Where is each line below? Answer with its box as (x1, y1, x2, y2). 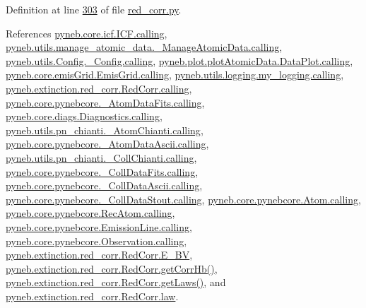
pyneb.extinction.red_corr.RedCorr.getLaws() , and (6, 275, 226, 290)
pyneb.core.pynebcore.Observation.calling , (6, 233, 187, 248)
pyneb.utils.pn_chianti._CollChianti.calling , (6, 150, 197, 165)
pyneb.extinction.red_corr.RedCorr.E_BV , (6, 247, 193, 262)
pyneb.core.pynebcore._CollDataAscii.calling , (6, 178, 203, 193)
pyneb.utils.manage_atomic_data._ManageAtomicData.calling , (6, 40, 283, 54)
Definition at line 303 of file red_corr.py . (6, 2, 182, 16)
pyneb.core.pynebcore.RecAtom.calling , (6, 206, 175, 220)
